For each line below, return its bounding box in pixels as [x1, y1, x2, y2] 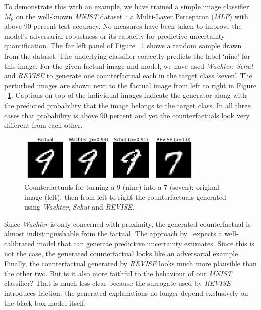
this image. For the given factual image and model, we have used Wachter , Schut [4, 60, 253, 71]
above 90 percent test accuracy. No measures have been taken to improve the [4, 21, 242, 31]
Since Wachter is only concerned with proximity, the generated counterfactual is [4, 218, 251, 229]
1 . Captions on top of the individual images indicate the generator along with [8, 90, 247, 100]
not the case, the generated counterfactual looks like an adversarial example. [4, 248, 240, 259]
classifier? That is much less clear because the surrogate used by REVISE [4, 278, 231, 288]
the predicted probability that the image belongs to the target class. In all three [4, 99, 251, 110]
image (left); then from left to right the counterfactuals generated [24, 191, 226, 202]
